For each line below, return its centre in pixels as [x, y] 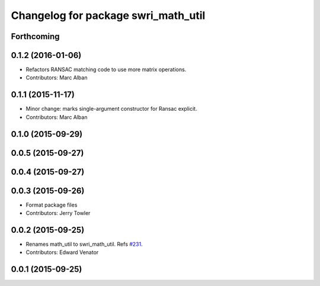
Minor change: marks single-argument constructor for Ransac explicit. [111, 109]
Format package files [52, 205]
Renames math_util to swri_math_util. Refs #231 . [84, 244]
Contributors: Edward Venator [62, 252]
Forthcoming [35, 36]
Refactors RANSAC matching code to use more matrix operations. [106, 70]
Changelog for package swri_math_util [108, 15]
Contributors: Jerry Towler [58, 213]
